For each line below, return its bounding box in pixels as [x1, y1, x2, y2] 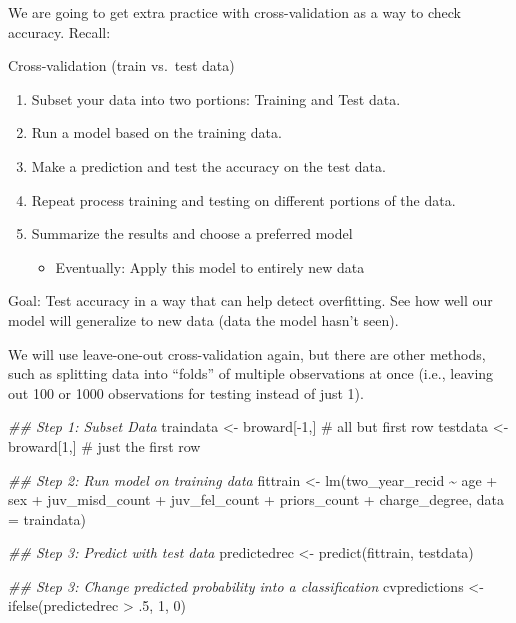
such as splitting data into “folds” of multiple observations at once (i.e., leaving [8, 363, 494, 384]
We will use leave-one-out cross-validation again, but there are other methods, [8, 343, 486, 364]
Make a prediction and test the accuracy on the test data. [31, 155, 386, 176]
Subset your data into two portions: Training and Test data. [31, 88, 401, 109]
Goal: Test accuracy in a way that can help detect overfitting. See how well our [8, 290, 493, 311]
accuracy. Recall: [8, 21, 111, 42]
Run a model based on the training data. [31, 122, 282, 143]
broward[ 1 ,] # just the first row [8, 435, 201, 456]
